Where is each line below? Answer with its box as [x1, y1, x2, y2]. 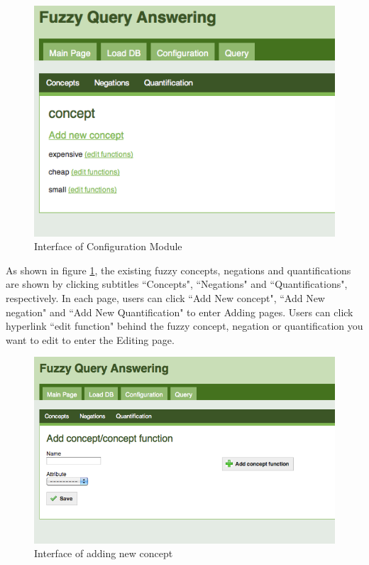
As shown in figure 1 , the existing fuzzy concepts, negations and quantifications [6, 262, 351, 277]
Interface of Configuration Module [34, 239, 182, 254]
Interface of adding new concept [34, 546, 173, 561]
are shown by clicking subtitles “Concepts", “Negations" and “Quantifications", [6, 276, 348, 291]
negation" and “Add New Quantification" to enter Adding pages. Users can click [6, 304, 353, 319]
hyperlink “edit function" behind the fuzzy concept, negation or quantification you [6, 318, 363, 333]
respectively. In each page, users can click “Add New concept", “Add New [6, 291, 325, 305]
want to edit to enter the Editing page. [6, 332, 175, 347]
